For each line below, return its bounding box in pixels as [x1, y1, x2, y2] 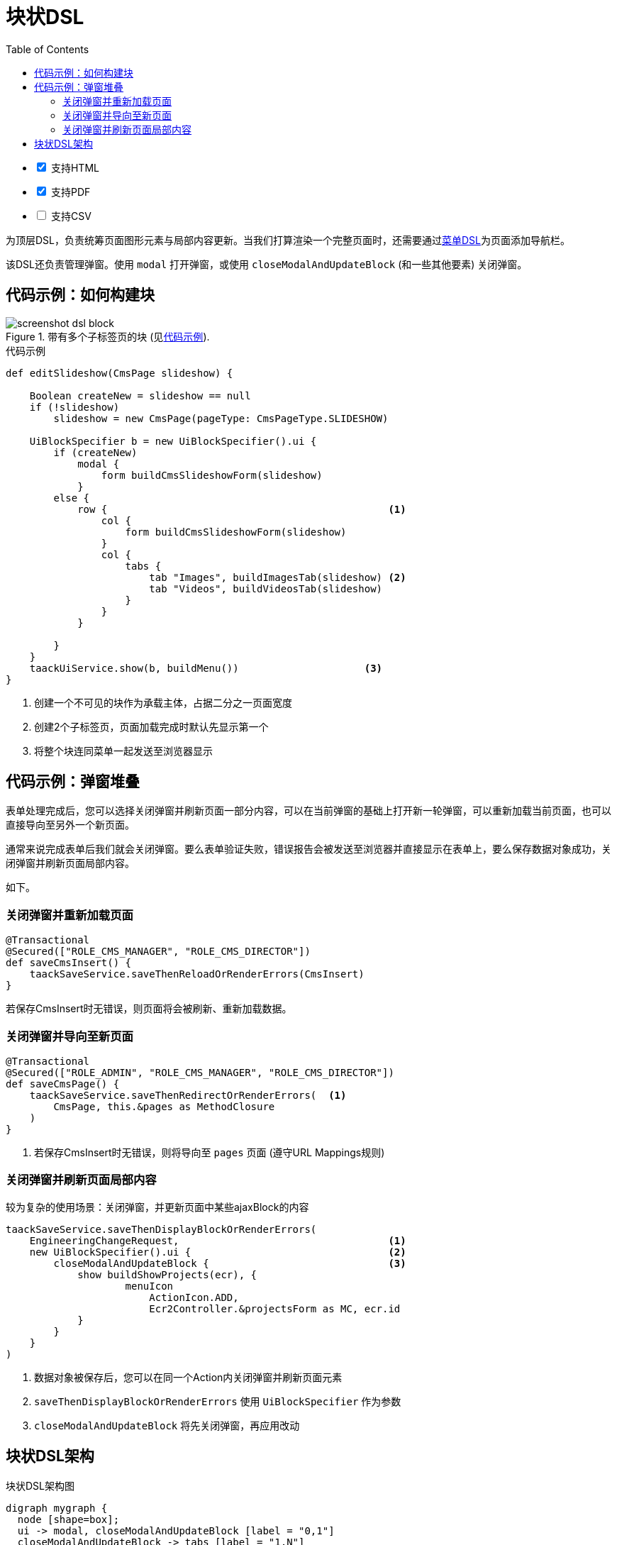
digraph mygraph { [6, 1502, 108, 1514]
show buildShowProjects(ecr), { [77, 1268, 257, 1280]
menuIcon [125, 1280, 174, 1292]
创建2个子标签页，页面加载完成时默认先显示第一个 [34, 720, 269, 733]
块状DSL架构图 [6, 1479, 75, 1492]
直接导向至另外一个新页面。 [6, 819, 135, 831]
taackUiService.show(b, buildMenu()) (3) [29, 662, 383, 674]
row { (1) [77, 503, 406, 515]
